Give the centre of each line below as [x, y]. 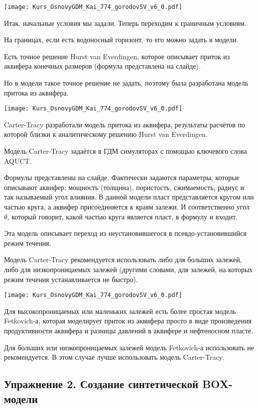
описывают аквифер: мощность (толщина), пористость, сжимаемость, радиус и [124, 187]
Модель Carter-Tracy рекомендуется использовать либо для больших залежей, [123, 259]
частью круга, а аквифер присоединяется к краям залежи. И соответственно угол [127, 207]
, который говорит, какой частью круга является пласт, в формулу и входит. [123, 216]
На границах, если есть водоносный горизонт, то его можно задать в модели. [121, 40]
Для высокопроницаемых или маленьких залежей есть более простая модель [120, 311]
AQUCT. [18, 160]
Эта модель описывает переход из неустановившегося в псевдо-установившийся [125, 233]
